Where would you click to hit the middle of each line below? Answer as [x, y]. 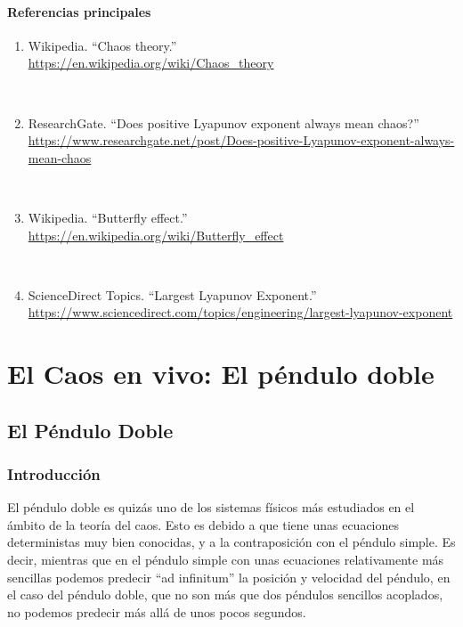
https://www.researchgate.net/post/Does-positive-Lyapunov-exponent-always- [241, 140]
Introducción [54, 474]
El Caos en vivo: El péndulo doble [221, 374]
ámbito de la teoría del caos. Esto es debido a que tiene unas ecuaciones [203, 524]
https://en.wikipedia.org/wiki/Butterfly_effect [156, 235]
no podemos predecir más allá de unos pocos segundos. [157, 611]
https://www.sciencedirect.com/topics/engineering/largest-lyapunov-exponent [240, 312]
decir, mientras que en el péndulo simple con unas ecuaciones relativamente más [226, 560]
